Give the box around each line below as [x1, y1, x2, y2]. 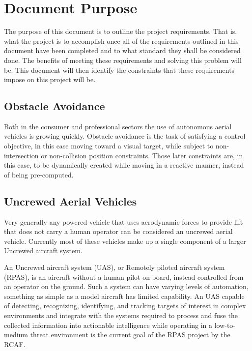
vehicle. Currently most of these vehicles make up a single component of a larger [4, 235, 246, 246]
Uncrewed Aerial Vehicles [4, 193, 137, 208]
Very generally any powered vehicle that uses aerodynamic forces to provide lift [4, 216, 243, 227]
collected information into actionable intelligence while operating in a [4, 320, 212, 330]
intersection [4, 150, 39, 160]
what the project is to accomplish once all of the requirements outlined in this [4, 35, 239, 46]
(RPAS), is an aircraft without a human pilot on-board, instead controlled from [4, 271, 244, 282]
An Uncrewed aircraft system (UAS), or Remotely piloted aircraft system [4, 262, 225, 272]
